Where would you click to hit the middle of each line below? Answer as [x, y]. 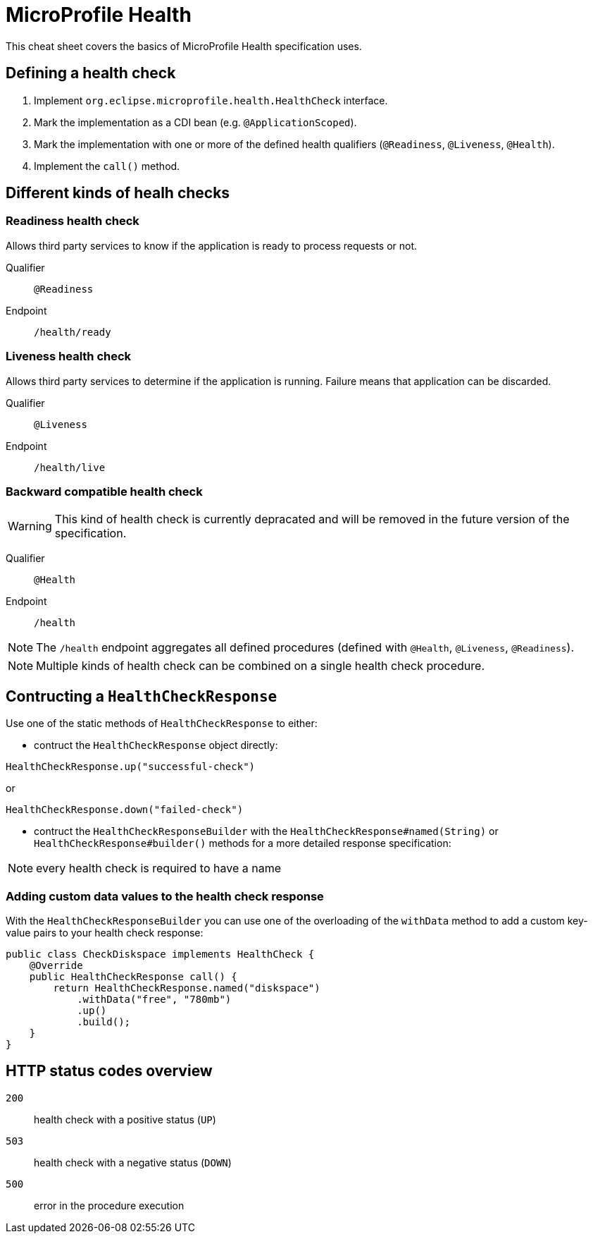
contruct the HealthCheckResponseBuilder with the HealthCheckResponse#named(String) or [266, 831]
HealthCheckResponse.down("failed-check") [125, 810]
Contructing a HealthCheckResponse [142, 696]
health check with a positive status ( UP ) [125, 1119]
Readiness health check [73, 221]
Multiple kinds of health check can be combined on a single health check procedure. [260, 666]
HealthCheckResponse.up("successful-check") [131, 767]
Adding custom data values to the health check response [165, 896]
